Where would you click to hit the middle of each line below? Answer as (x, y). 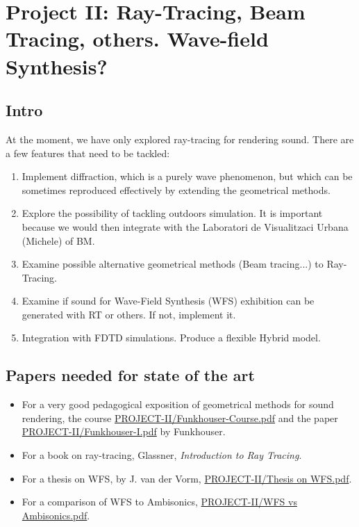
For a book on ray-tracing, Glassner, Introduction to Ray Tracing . (162, 455)
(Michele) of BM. (58, 240)
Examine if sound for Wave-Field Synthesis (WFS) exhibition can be (168, 301)
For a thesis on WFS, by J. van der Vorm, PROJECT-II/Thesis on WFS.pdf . (187, 478)
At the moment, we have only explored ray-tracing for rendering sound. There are (180, 139)
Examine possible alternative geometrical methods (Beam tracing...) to (173, 264)
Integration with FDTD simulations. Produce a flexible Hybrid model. (171, 338)
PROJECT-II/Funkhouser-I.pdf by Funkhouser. (124, 431)
